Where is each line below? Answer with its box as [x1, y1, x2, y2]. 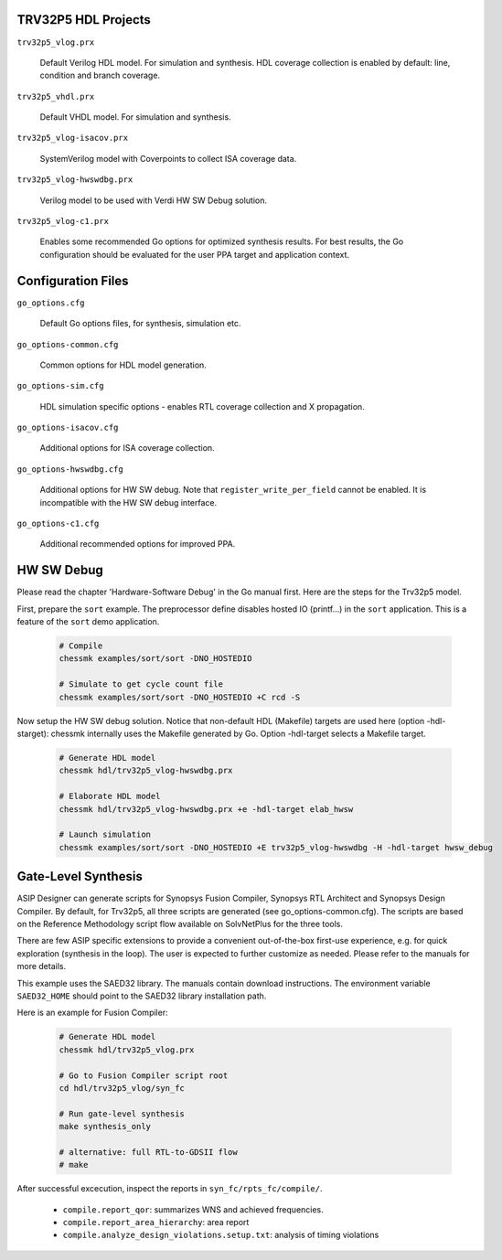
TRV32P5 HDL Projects [16, 12, 151, 27]
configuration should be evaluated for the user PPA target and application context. [39, 249, 350, 260]
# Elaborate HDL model [59, 791, 161, 802]
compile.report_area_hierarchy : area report [62, 1217, 250, 1228]
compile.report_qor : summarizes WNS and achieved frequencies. [62, 1203, 324, 1215]
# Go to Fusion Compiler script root [59, 1070, 229, 1081]
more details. [16, 961, 67, 972]
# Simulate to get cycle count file [59, 679, 224, 689]
